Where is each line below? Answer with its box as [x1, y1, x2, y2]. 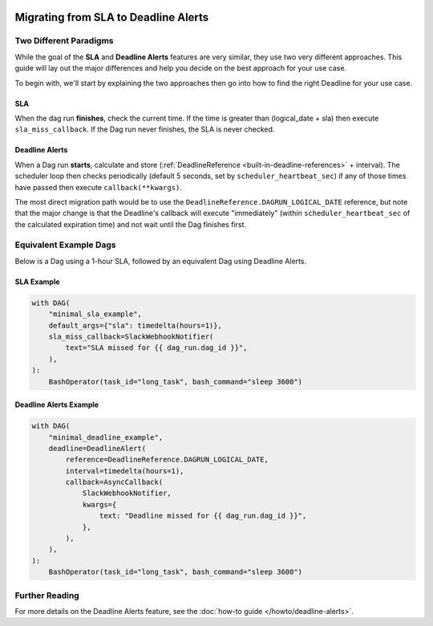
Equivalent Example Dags [14, 239, 116, 250]
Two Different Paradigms [14, 35, 114, 47]
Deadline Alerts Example [14, 400, 99, 409]
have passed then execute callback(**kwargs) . [14, 182, 182, 192]
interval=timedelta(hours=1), [65, 466, 184, 475]
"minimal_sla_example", [48, 310, 142, 319]
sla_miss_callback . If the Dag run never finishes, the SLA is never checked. [14, 124, 275, 134]
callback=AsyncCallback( [65, 478, 164, 487]
